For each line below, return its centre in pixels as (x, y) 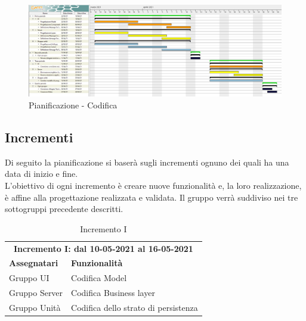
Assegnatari (34, 263)
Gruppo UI (29, 278)
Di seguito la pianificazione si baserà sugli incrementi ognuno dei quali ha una (147, 162)
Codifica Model (99, 278)
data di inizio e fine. (41, 174)
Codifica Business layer (113, 293)
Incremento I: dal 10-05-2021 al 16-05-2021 (103, 248)
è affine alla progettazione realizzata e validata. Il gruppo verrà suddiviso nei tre (152, 197)
